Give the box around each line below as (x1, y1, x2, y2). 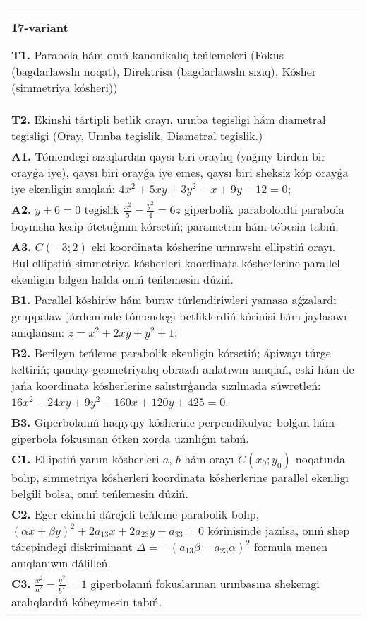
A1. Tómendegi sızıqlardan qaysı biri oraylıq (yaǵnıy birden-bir (11, 148, 326, 164)
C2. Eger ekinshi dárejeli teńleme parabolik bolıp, (11, 505, 260, 522)
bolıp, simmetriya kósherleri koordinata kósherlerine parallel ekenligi (11, 468, 349, 485)
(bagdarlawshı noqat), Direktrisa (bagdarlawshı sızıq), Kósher (11, 63, 317, 79)
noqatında (295, 450, 346, 467)
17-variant (11, 19, 68, 35)
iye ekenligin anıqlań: (11, 180, 116, 197)
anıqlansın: (11, 323, 65, 340)
